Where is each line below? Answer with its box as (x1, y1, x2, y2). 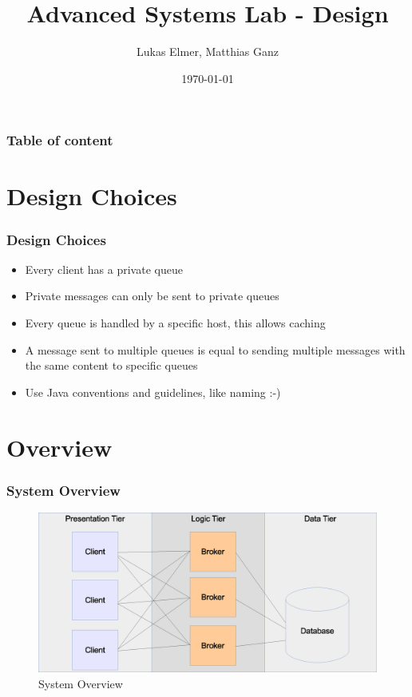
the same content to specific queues (25, 357, 198, 374)
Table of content (6, 130, 113, 150)
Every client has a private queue (25, 260, 183, 277)
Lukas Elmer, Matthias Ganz (136, 43, 279, 60)
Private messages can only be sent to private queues (25, 287, 279, 304)
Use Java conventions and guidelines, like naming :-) (25, 383, 281, 400)
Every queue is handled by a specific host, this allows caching (25, 315, 326, 331)
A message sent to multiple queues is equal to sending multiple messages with (25, 341, 406, 358)
